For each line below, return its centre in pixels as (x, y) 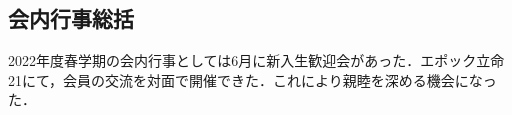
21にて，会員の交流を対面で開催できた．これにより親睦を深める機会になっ (252, 79)
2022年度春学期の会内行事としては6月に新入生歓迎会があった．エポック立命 (256, 60)
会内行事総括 (71, 18)
